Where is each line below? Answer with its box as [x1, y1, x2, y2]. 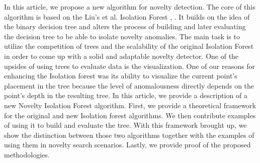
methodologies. [4, 149, 50, 159]
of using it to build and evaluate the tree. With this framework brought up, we [4, 120, 247, 130]
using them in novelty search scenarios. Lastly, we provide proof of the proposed [4, 139, 251, 150]
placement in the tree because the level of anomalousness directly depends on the [4, 80, 254, 91]
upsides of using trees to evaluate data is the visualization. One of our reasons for [4, 60, 255, 71]
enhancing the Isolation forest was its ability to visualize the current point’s [4, 70, 237, 81]
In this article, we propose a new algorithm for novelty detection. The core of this [4, 2, 255, 12]
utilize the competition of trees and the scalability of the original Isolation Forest [4, 41, 254, 51]
